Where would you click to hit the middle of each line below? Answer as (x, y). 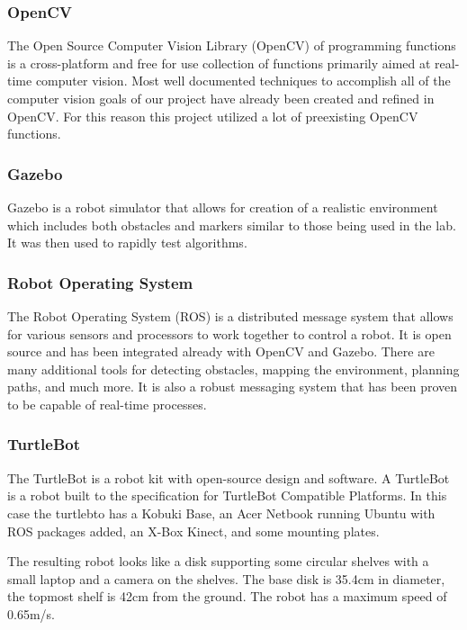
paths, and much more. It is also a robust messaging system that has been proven (233, 387)
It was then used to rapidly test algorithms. (127, 243)
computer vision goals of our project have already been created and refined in (221, 98)
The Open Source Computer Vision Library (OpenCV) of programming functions (232, 45)
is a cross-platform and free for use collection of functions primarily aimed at (219, 63)
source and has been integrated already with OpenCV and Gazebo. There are (221, 351)
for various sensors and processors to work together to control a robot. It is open (229, 333)
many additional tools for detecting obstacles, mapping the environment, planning (233, 369)
